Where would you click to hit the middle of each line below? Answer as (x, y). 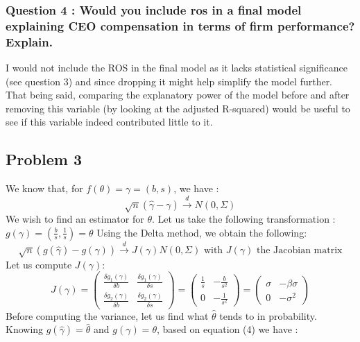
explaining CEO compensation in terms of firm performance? (180, 25)
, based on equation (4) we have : (227, 329)
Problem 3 (44, 159)
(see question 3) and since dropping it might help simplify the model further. (169, 81)
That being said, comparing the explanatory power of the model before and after (178, 95)
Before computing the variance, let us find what (107, 315)
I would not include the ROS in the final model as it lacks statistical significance (177, 68)
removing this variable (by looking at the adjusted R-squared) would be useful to (178, 108)
